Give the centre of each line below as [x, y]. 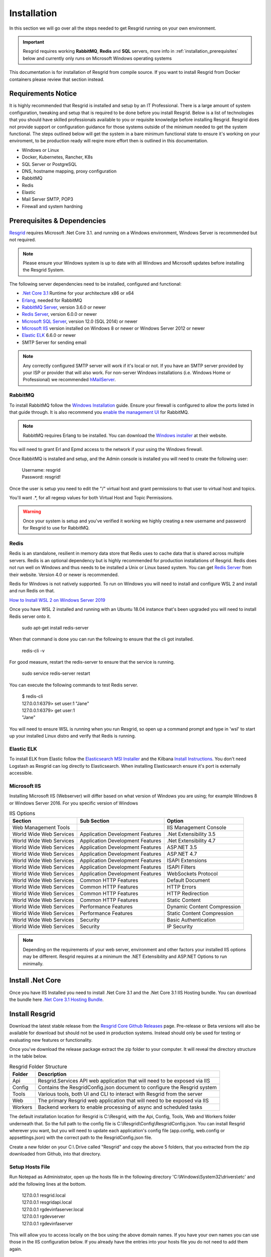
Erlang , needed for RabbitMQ [52, 300]
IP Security [180, 927]
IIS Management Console [197, 828]
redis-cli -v [33, 651]
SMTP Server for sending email [54, 342]
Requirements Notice [43, 94]
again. [16, 1249]
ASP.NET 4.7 [182, 854]
